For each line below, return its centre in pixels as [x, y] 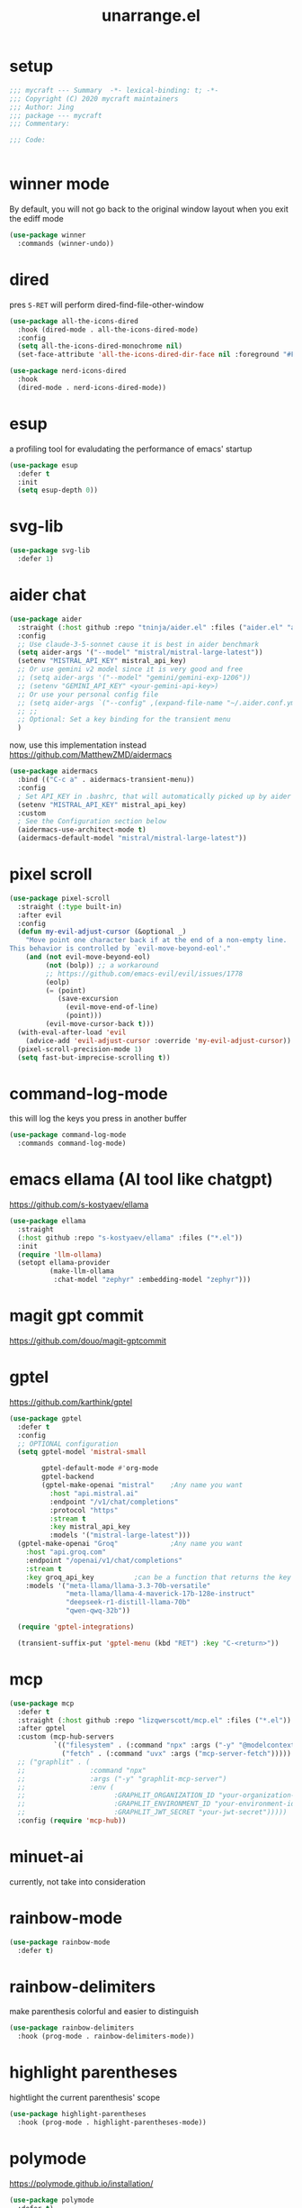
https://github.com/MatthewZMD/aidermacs [91, 755]
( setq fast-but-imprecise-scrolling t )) [94, 1058]
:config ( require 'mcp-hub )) [72, 1821]
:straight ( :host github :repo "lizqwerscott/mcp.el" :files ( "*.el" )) [155, 1720]
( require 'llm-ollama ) [60, 1254]
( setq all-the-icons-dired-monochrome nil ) [100, 346]
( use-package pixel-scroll [60, 898]
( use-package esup [44, 465]
